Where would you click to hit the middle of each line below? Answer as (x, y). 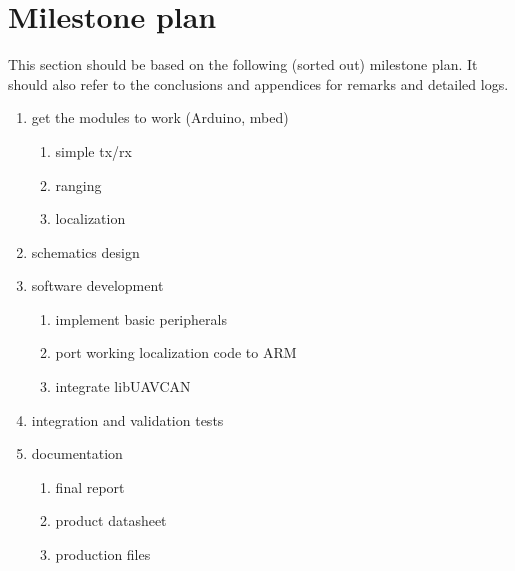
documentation (77, 453)
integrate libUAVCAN (123, 386)
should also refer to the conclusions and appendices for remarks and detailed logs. (258, 83)
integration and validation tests (127, 419)
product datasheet (111, 520)
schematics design (85, 251)
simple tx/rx (93, 150)
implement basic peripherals (141, 318)
